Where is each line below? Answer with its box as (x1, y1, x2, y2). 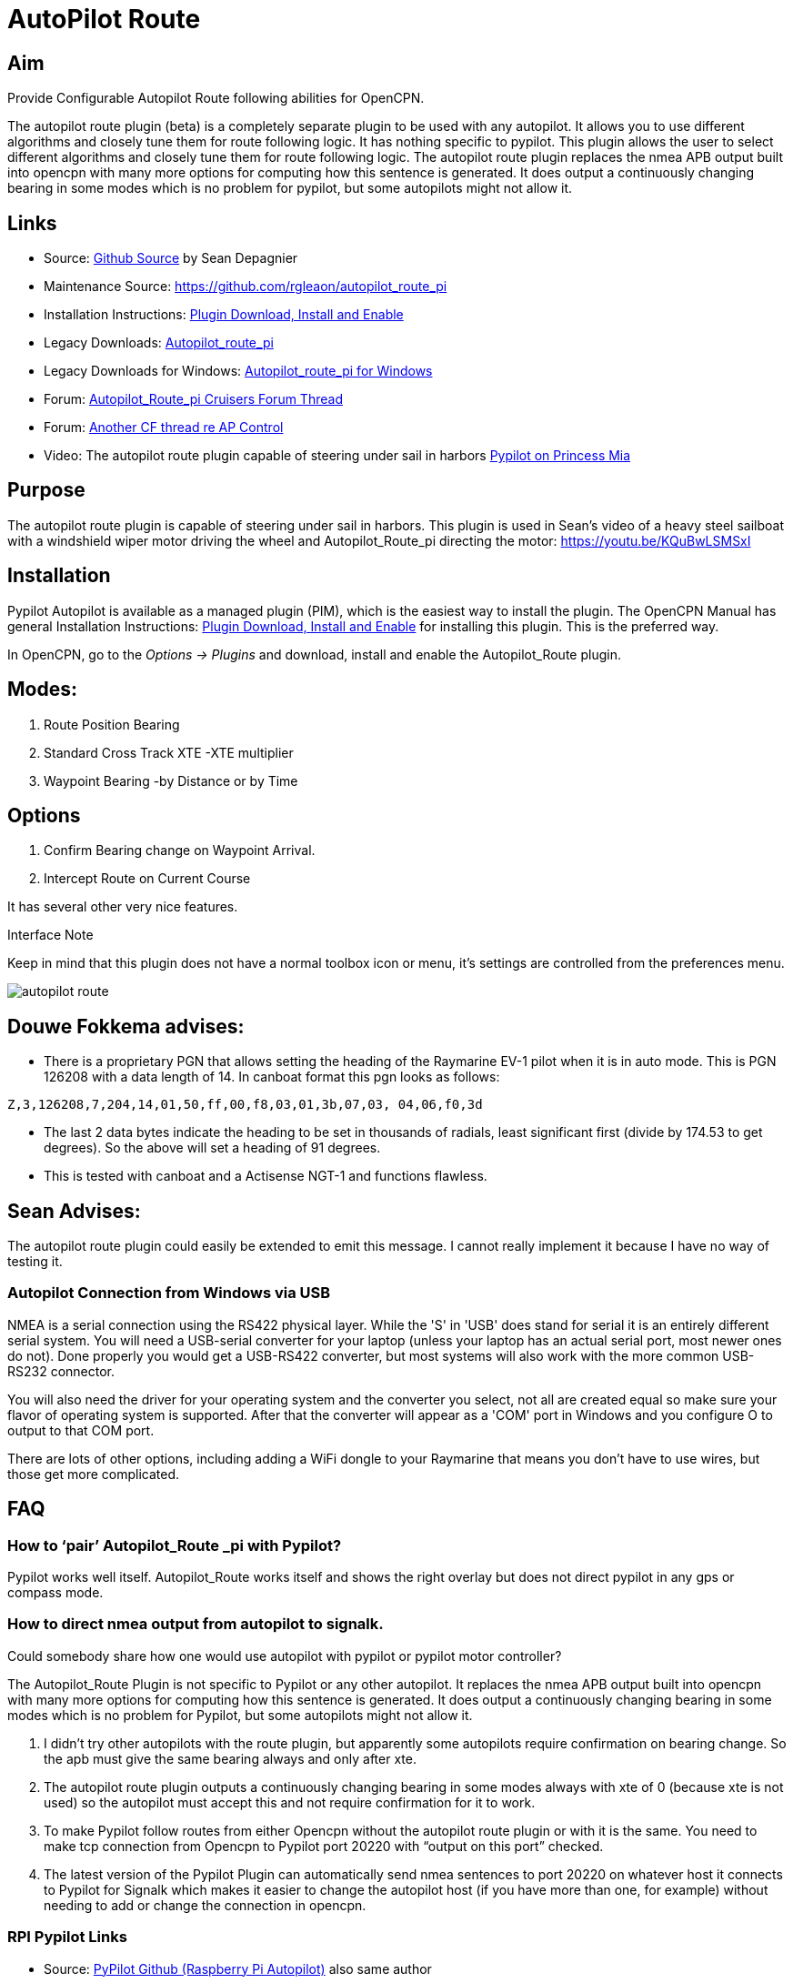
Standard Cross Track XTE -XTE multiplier (44, 744, 294, 760)
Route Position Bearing (44, 716, 180, 732)
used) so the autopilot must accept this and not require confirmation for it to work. (44, 1794, 536, 1810)
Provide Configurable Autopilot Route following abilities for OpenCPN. (7, 90, 425, 106)
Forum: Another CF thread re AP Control (44, 419, 284, 436)
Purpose (7, 478, 85, 502)
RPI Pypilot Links (7, 1928, 127, 1947)
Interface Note (7, 927, 94, 943)
